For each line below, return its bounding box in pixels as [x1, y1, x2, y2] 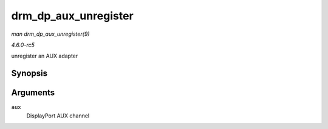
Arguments [11, 88, 55, 98]
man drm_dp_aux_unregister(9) [11, 30, 90, 38]
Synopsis [11, 68, 48, 79]
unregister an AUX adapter [11, 52, 78, 60]
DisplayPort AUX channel [26, 112, 90, 119]
